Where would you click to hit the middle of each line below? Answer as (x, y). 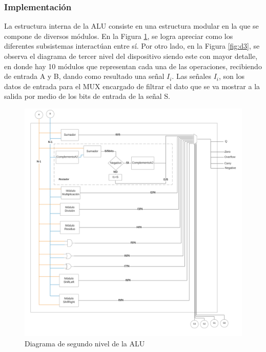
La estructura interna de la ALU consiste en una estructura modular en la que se (131, 26)
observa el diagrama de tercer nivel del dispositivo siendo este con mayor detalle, (131, 56)
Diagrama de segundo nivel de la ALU (85, 343)
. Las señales (191, 76)
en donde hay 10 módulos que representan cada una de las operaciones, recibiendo (133, 66)
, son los (231, 76)
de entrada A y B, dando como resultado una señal (84, 76)
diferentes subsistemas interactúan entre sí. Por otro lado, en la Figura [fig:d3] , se (132, 46)
